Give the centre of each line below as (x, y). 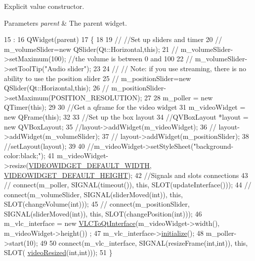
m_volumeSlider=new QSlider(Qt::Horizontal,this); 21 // (91, 49)
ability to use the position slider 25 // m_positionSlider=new (98, 78)
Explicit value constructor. (44, 6)
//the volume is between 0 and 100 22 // (131, 59)
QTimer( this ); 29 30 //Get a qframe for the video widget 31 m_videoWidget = (125, 107)
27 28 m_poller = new (178, 97)
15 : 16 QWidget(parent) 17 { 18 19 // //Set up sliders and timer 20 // (113, 39)
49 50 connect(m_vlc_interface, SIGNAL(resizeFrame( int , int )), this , (144, 242)
